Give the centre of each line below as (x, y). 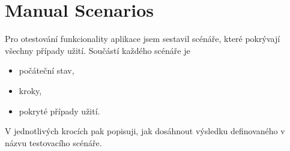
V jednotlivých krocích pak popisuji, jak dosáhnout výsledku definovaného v (145, 131)
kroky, (30, 90)
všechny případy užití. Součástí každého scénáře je (98, 50)
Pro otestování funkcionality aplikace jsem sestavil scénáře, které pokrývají (143, 39)
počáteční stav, (47, 70)
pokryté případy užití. (59, 111)
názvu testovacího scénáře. (53, 142)
